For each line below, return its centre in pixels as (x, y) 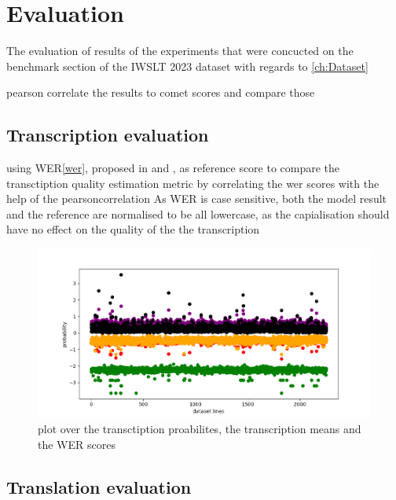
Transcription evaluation (108, 135)
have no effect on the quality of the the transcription (133, 229)
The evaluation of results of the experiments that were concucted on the (180, 51)
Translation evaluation (99, 486)
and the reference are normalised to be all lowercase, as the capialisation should (198, 213)
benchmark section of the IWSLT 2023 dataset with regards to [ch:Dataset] (187, 66)
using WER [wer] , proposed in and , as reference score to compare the (173, 168)
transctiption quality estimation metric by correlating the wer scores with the (193, 183)
